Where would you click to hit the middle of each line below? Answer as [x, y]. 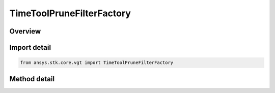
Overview [25, 31]
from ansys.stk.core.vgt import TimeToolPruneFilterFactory [97, 63]
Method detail [32, 79]
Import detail [30, 48]
